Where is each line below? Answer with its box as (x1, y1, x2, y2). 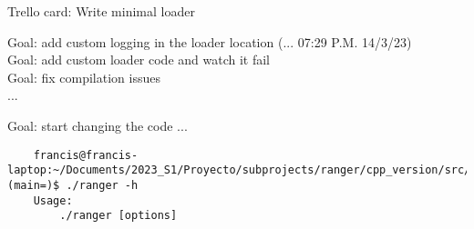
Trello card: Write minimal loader (7, 2, 195, 20)
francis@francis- (33, 148, 139, 162)
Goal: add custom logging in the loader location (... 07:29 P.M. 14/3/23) (7, 32, 412, 51)
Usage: (33, 194, 73, 207)
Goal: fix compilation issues (7, 67, 160, 86)
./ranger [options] (59, 209, 178, 223)
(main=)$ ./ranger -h (7, 178, 139, 192)
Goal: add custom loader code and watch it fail (7, 50, 270, 69)
